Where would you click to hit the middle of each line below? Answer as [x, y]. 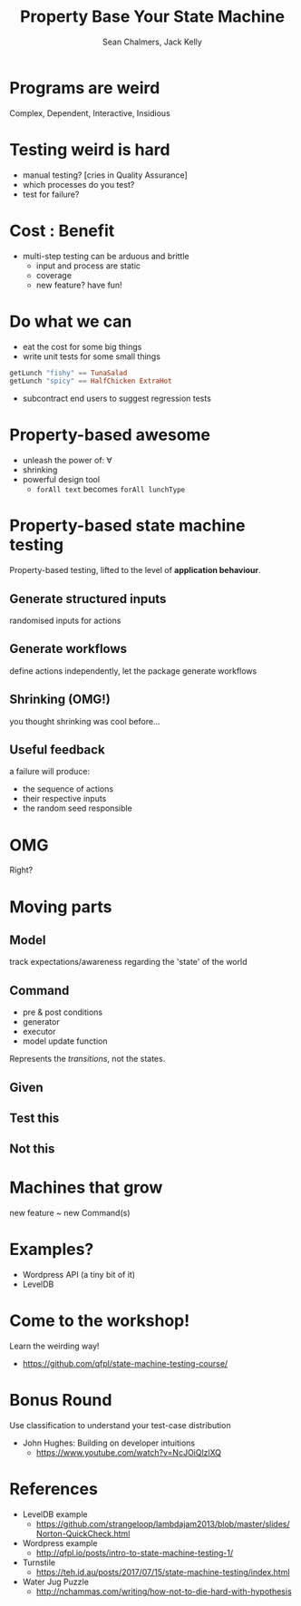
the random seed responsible [78, 808]
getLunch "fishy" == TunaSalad [68, 373]
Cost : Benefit [62, 231]
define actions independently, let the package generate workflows [133, 671]
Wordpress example [60, 1543]
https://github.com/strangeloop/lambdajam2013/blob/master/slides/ [163, 1523]
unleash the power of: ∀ [67, 461]
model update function [65, 1041]
